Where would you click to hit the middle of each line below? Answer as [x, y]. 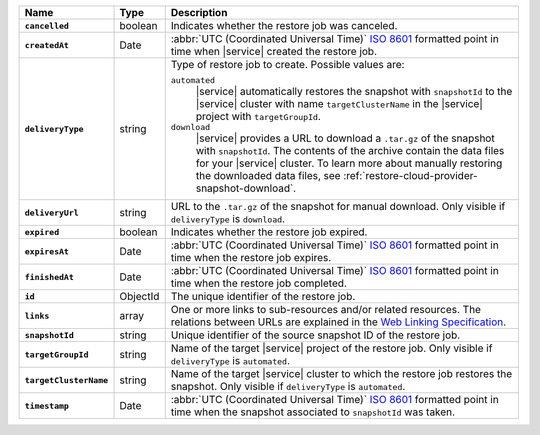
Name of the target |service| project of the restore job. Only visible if [331, 348]
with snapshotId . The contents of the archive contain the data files [350, 150]
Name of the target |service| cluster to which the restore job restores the [341, 373]
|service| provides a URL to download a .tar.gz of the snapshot [345, 138]
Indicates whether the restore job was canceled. [284, 25]
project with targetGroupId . [258, 116]
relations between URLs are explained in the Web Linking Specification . [338, 322]
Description [199, 12]
